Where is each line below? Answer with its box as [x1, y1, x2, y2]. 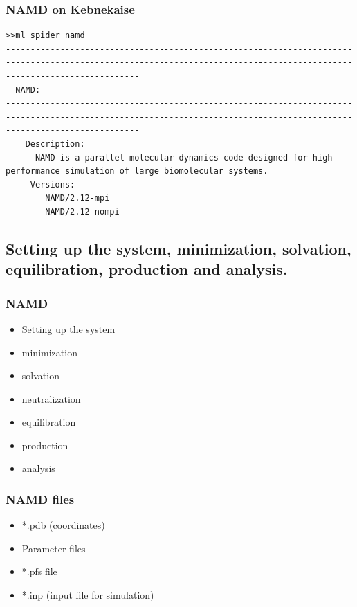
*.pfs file [21, 564, 57, 579]
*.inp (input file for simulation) [21, 588, 154, 602]
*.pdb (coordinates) [21, 518, 105, 532]
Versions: [30, 179, 75, 190]
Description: [25, 138, 85, 149]
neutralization [21, 391, 81, 406]
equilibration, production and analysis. [6, 258, 288, 280]
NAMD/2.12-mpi [45, 193, 110, 203]
